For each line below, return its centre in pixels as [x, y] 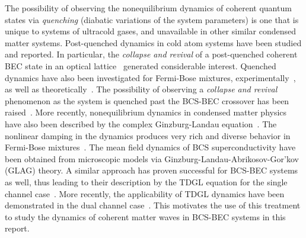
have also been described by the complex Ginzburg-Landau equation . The [141, 123]
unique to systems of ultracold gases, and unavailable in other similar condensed [151, 31]
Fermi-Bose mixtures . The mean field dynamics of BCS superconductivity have [150, 147]
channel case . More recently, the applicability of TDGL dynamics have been [145, 193]
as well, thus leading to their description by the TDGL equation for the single [146, 181]
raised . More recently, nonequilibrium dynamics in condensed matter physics [146, 112]
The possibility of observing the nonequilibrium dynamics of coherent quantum [148, 8]
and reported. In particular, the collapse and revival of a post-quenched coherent [151, 54]
